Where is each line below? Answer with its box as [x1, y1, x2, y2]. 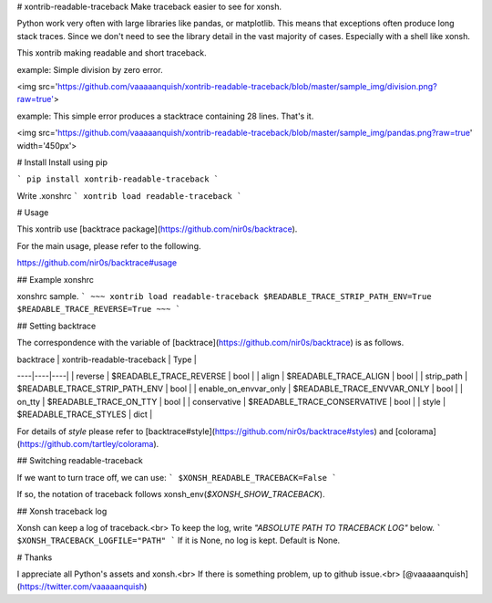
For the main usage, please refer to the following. [16, 240, 201, 251]
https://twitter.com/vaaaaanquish [19, 581, 145, 592]
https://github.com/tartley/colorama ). [19, 438, 159, 449]
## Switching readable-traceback [16, 455, 143, 466]
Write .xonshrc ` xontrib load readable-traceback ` [16, 190, 242, 201]
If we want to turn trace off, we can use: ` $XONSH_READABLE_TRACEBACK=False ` [16, 472, 337, 483]
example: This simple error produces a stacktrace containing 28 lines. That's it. [16, 110, 314, 121]
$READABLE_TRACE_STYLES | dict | [16, 409, 153, 420]
